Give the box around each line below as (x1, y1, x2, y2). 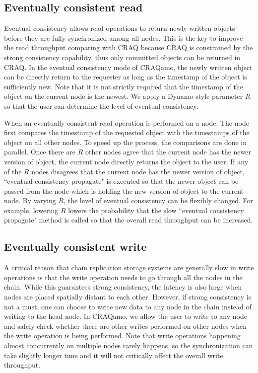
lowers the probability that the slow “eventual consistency (68, 205, 244, 215)
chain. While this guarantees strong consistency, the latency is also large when (4, 282, 242, 292)
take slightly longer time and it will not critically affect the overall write (4, 350, 223, 360)
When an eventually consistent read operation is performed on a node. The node (4, 117, 249, 128)
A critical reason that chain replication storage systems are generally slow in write (4, 262, 254, 273)
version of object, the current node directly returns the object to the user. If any (4, 156, 249, 166)
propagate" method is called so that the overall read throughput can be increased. (4, 215, 253, 225)
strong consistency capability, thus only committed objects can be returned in (4, 52, 241, 62)
